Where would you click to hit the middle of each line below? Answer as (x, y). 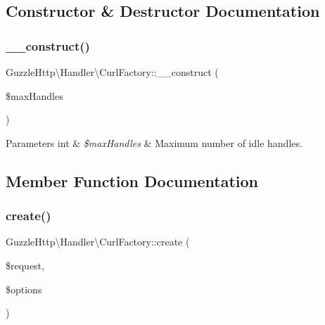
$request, (25, 265)
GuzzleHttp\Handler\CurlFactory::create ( (98, 242)
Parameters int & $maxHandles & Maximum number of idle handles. (154, 142)
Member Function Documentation (132, 180)
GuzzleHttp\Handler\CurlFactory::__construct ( (112, 72)
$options (24, 289)
